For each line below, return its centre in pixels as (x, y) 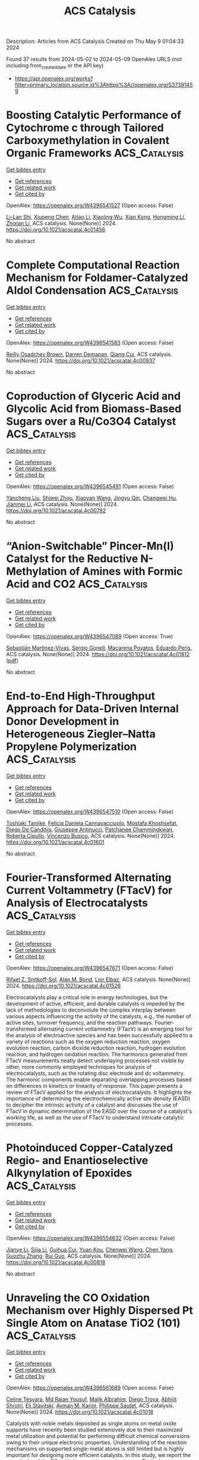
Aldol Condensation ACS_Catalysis (92, 291)
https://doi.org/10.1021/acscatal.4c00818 (56, 1262)
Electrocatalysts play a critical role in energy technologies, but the (87, 997)
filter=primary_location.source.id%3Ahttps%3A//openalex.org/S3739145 (104, 85)
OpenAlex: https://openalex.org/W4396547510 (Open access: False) (90, 812)
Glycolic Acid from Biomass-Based (94, 409)
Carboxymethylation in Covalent (88, 141)
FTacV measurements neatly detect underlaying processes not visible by (95, 1060)
